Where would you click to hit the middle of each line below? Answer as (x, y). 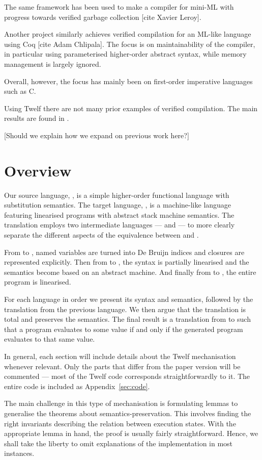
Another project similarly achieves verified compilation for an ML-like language (128, 34)
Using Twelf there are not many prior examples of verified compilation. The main (131, 108)
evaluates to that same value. (50, 339)
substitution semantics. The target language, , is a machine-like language (118, 205)
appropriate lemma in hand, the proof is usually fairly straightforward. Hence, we (131, 433)
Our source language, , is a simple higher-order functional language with (117, 195)
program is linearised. (38, 282)
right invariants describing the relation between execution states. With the (120, 423)
